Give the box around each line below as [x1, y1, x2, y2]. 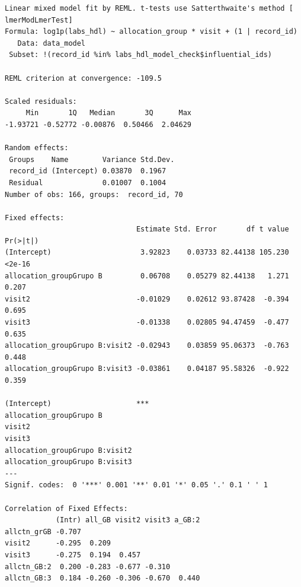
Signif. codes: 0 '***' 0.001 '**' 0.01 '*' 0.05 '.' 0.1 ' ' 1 [5, 481, 268, 490]
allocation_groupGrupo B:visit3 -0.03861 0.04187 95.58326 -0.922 [5, 364, 289, 373]
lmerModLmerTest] [5, 15, 73, 24]
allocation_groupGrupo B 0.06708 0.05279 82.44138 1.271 [5, 271, 289, 280]
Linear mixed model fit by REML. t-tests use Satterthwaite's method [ [5, 4, 293, 12]
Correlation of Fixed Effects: [5, 504, 128, 513]
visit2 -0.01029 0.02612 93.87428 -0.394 [5, 294, 289, 303]
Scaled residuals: [5, 97, 77, 106]
